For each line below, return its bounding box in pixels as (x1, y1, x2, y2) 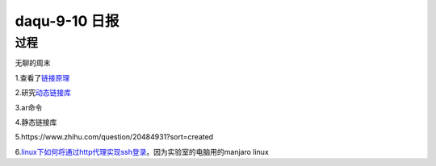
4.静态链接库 (15, 117, 57, 127)
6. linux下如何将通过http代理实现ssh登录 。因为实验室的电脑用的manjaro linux (15, 147, 270, 156)
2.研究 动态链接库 (15, 88, 72, 98)
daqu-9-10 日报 (15, 12, 119, 30)
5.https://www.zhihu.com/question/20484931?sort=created (15, 132, 214, 142)
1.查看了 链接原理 (15, 73, 70, 82)
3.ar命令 (15, 102, 43, 112)
